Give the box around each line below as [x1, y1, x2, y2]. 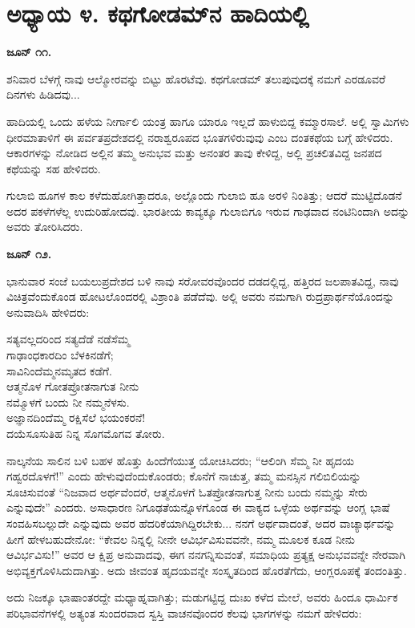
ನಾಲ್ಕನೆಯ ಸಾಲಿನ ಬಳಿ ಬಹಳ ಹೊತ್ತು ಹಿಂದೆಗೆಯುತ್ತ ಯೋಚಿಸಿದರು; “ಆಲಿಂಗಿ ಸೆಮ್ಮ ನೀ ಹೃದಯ [6, 452, 354, 468]
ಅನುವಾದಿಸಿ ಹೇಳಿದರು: [6, 303, 90, 320]
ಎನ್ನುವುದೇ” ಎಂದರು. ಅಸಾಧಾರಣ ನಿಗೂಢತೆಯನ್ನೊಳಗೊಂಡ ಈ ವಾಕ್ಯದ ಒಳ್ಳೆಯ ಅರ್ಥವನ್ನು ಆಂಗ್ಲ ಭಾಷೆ [6, 499, 390, 516]
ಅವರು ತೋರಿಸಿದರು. [6, 218, 83, 235]
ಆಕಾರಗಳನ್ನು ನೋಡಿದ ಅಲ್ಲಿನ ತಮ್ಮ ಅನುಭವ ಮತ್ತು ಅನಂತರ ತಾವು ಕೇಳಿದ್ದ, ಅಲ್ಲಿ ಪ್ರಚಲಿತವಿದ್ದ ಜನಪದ [6, 144, 382, 161]
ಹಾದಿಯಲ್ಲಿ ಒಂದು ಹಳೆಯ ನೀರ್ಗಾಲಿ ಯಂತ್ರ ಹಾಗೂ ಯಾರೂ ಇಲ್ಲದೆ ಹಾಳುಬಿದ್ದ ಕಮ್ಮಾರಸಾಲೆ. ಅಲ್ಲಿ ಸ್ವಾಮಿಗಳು [6, 112, 409, 129]
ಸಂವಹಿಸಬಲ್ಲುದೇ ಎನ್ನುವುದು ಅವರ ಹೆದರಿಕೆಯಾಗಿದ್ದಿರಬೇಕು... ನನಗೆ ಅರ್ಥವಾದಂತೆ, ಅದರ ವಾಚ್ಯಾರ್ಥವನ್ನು [6, 514, 396, 531]
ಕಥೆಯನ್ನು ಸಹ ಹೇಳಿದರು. [6, 160, 101, 176]
